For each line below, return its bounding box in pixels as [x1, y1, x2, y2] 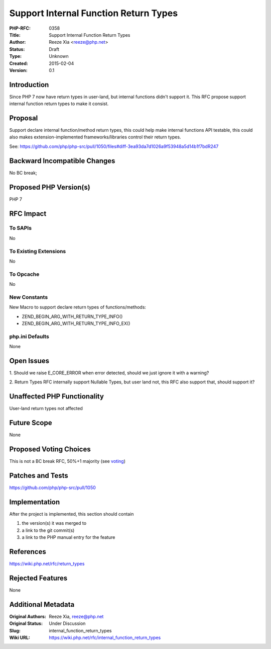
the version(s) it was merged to [22, 520, 87, 526]
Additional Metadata [9, 600, 75, 609]
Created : [9, 60, 29, 66]
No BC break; [9, 170, 37, 176]
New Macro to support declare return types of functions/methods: [9, 304, 147, 310]
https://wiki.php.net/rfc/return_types [9, 561, 85, 567]
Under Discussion [49, 620, 86, 626]
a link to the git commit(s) [22, 527, 75, 533]
